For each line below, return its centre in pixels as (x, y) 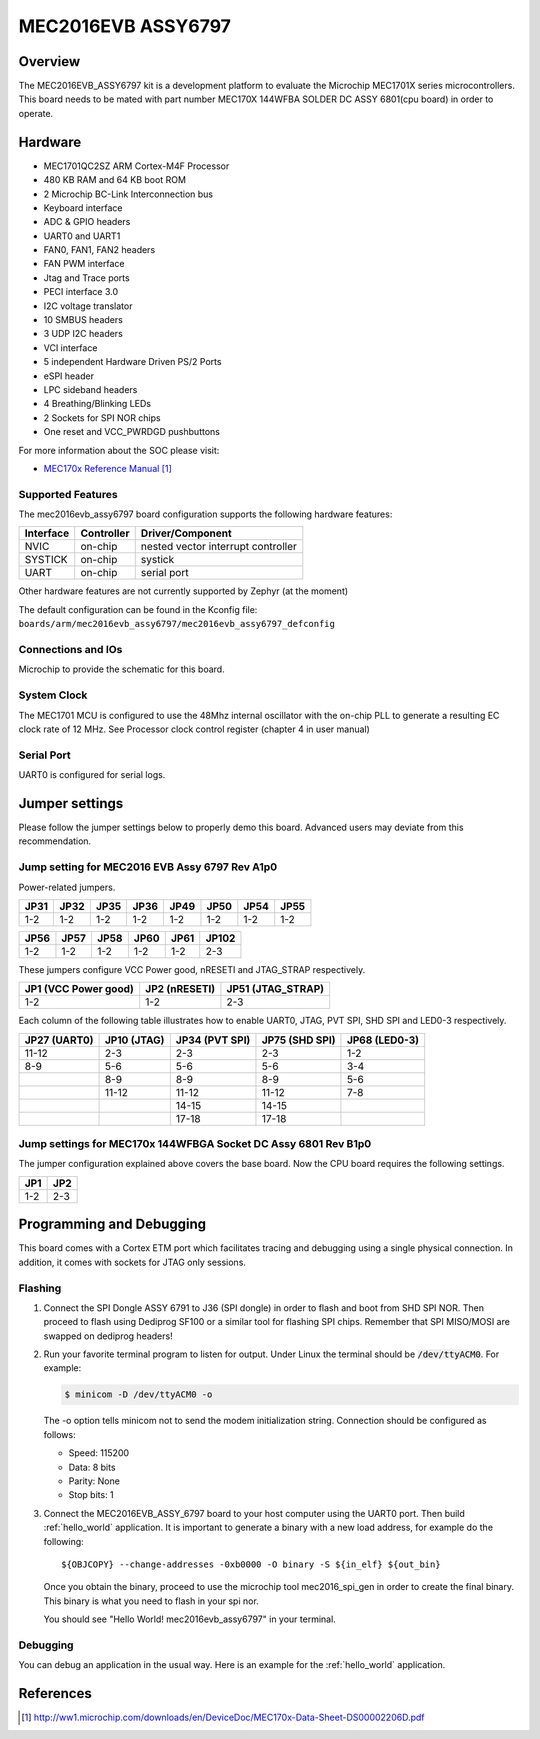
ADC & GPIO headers (87, 222)
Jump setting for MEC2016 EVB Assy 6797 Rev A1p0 (148, 867)
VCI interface (70, 347)
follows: (59, 1434)
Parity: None (94, 1481)
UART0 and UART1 (82, 236)
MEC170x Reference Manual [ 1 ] (107, 468)
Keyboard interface (83, 207)
